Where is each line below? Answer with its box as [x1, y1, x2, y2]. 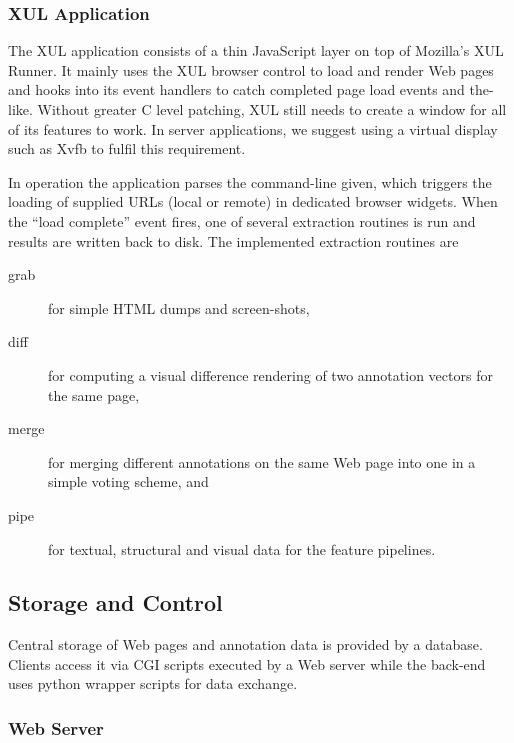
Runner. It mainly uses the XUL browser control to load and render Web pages [8, 59, 494, 80]
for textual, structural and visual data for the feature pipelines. [48, 538, 436, 559]
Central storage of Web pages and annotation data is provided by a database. [8, 634, 483, 655]
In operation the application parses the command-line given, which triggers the [8, 171, 492, 192]
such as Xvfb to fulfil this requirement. [8, 138, 246, 159]
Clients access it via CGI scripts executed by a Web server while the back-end [8, 653, 486, 674]
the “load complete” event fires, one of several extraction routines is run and [8, 210, 476, 231]
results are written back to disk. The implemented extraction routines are [8, 230, 459, 251]
